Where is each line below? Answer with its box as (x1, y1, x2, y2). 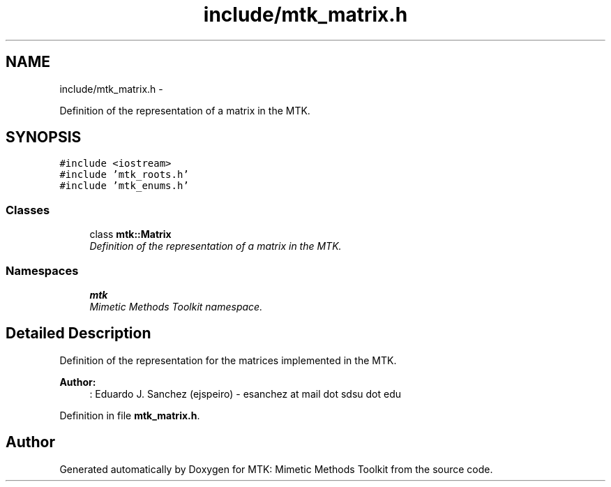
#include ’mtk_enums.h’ (59, 180, 189, 192)
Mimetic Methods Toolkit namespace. (89, 300, 263, 313)
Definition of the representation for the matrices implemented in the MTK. (59, 354, 397, 366)
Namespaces (6, 263, 79, 278)
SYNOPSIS (6, 128, 82, 147)
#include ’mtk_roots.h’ (59, 169, 189, 181)
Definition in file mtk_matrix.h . (59, 409, 200, 421)
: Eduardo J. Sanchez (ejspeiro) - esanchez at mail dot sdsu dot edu (89, 387, 402, 400)
